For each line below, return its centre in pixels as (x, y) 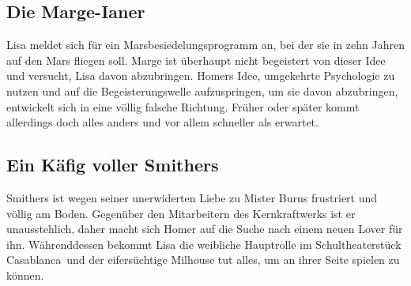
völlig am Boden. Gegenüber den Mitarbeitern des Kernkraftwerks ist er (181, 213)
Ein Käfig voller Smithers (113, 165)
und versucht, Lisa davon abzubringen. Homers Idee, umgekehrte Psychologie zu (201, 75)
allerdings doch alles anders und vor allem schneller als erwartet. (162, 122)
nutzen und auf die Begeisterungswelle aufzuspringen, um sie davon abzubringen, (202, 90)
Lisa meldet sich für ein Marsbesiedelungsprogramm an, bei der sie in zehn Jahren (205, 45)
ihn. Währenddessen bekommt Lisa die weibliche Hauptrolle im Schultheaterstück (204, 244)
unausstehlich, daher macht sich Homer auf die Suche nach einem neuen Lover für (205, 229)
